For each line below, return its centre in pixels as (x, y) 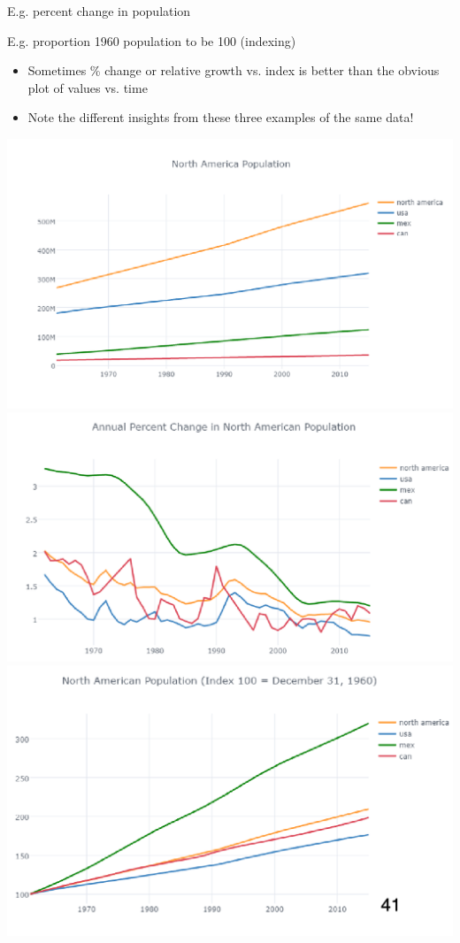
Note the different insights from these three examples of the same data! (221, 117)
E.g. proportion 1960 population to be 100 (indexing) (152, 40)
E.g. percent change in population (99, 11)
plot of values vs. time (88, 87)
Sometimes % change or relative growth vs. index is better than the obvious (234, 70)
